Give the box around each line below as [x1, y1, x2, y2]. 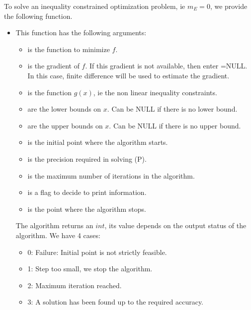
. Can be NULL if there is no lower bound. [107, 104, 238, 114]
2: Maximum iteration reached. [27, 280, 122, 290]
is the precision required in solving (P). [27, 153, 147, 164]
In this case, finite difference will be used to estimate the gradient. [27, 70, 230, 80]
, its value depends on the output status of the [104, 220, 247, 231]
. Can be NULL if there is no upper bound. [109, 120, 241, 130]
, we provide [210, 1, 248, 11]
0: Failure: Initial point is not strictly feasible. [27, 247, 167, 257]
